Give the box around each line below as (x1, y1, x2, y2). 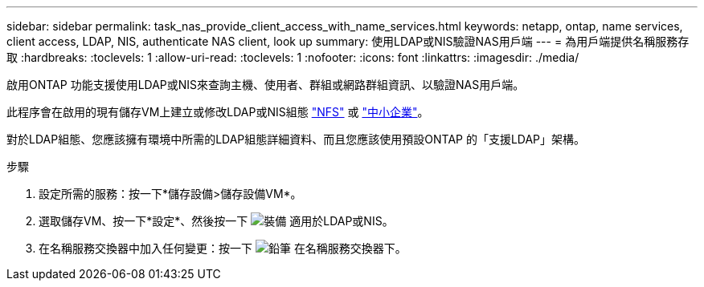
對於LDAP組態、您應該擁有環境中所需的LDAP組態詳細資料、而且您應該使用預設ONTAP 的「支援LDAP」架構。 (6, 132, 586, 146)
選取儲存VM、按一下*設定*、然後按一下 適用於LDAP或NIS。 (39, 214, 394, 228)
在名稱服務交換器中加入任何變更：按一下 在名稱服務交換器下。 (39, 241, 407, 255)
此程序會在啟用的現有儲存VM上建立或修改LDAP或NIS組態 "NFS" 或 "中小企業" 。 (6, 105, 429, 119)
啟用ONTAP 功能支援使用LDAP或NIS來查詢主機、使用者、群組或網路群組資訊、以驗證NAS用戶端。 (6, 78, 525, 91)
